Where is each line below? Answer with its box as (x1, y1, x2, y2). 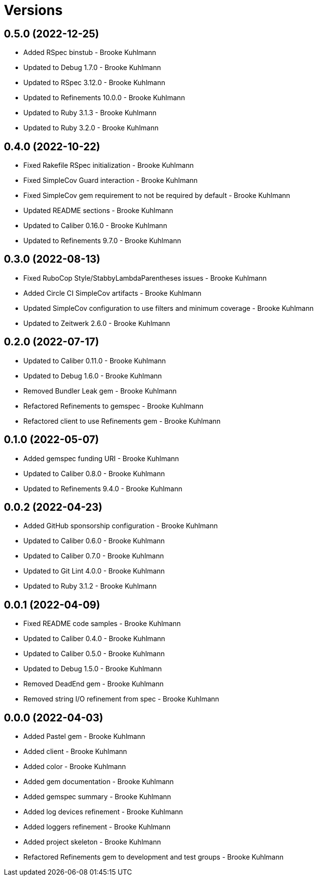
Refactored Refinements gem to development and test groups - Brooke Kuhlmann (23, 853, 284, 862)
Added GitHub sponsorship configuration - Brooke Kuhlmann (23, 521, 218, 530)
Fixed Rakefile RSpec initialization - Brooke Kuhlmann (23, 161, 194, 170)
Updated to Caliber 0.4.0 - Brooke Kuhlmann (23, 634, 166, 643)
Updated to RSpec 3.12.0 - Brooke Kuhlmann (23, 78, 166, 87)
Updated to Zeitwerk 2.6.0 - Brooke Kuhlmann (23, 319, 170, 327)
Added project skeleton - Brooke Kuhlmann (23, 838, 161, 846)
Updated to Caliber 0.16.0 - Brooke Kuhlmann (23, 221, 167, 230)
